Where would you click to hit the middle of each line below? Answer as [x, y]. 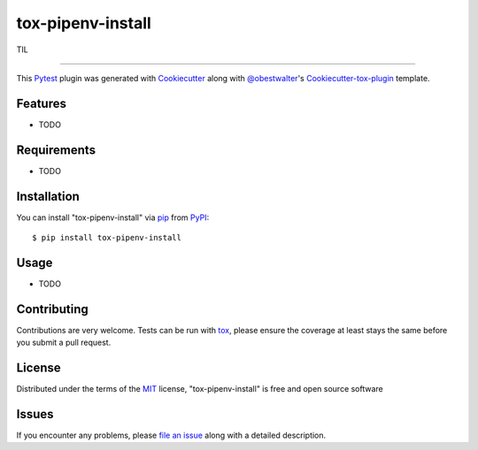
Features [41, 103]
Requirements [56, 150]
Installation [48, 196]
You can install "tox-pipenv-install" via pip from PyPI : [113, 217]
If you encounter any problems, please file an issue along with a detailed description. [171, 435]
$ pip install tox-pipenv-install [107, 238]
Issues [35, 414]
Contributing [52, 309]
